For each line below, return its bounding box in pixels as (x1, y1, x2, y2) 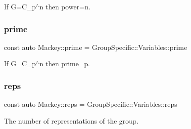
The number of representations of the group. (4, 115, 139, 126)
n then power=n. (39, 1, 91, 11)
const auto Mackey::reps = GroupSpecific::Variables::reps (4, 99, 177, 109)
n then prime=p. (39, 58, 90, 69)
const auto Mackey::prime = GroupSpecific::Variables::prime (4, 42, 187, 52)
